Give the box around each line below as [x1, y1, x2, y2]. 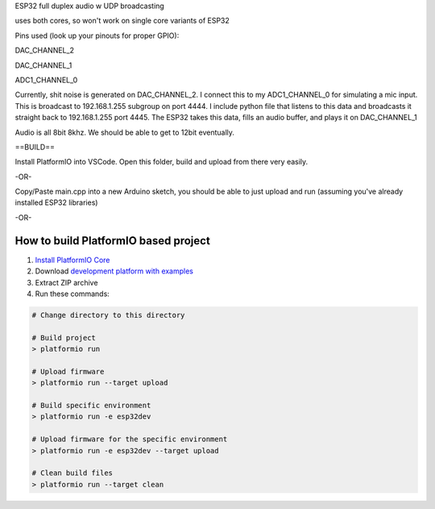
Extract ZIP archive [35, 277, 98, 287]
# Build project [31, 333, 97, 342]
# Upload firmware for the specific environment [31, 435, 228, 444]
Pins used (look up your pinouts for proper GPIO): [14, 31, 180, 40]
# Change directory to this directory [31, 311, 185, 319]
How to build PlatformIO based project [14, 234, 211, 248]
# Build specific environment [31, 401, 151, 411]
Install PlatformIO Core [35, 255, 110, 265]
